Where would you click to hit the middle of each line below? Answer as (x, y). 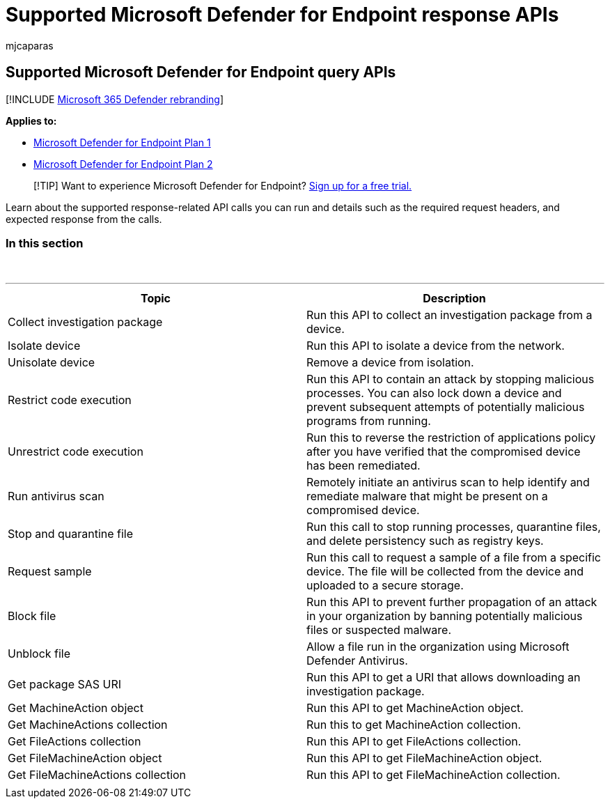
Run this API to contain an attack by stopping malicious (451, 379)
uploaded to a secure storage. (385, 586)
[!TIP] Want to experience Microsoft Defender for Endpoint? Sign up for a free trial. (223, 185)
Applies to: (31, 121)
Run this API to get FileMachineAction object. (424, 758)
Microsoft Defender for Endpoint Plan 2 (123, 164)
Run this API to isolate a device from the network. (436, 346)
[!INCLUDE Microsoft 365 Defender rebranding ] (115, 99)
